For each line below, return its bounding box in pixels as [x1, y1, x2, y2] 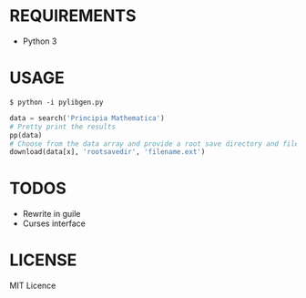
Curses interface [22, 218, 87, 229]
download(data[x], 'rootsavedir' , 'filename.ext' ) [9, 148, 206, 157]
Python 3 [22, 36, 57, 46]
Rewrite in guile [22, 209, 81, 220]
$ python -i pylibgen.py [9, 98, 104, 107]
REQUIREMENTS [9, 5, 137, 26]
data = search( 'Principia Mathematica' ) [9, 113, 166, 123]
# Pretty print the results [9, 122, 117, 131]
